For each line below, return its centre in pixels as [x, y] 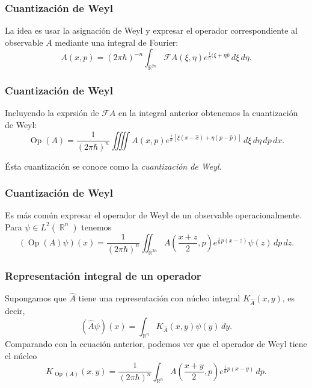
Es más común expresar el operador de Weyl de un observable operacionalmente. [154, 215]
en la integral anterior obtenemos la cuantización [208, 113]
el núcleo [21, 355]
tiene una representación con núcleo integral [159, 298]
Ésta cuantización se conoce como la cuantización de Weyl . [113, 166]
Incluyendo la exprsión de [52, 113]
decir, [15, 310]
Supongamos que [36, 298]
